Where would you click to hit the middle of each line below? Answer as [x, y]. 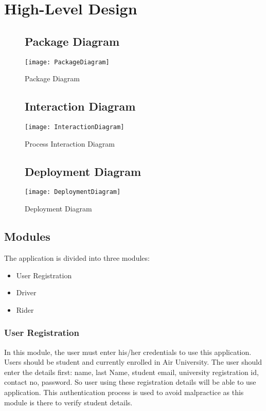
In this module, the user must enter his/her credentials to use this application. [128, 352]
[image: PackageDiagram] [67, 62]
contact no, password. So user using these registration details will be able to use [130, 382]
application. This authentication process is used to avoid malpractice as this [124, 392]
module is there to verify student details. [68, 402]
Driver [26, 292]
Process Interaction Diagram [70, 143]
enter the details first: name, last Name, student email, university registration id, [131, 372]
